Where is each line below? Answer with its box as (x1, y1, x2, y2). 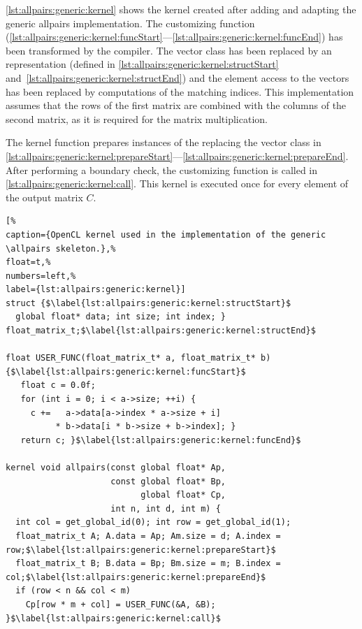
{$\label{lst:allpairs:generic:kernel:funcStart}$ (6, 366, 246, 377)
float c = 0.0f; (20, 380, 96, 391)
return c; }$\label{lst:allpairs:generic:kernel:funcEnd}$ (20, 435, 301, 445)
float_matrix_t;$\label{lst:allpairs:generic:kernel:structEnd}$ (6, 326, 316, 336)
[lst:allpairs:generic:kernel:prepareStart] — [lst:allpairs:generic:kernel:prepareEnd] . (6, 148, 349, 163)
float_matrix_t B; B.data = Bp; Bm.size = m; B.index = (15, 558, 281, 569)
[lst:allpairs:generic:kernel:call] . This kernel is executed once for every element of (6, 176, 349, 191)
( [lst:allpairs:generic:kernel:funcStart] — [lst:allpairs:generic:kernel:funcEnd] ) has (6, 29, 343, 44)
